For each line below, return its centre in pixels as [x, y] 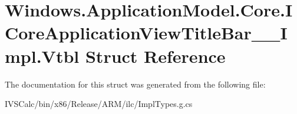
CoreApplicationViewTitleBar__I [146, 33]
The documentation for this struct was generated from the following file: [135, 84]
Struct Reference [155, 56]
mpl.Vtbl [42, 56]
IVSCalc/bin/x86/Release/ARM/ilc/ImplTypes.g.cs [99, 104]
